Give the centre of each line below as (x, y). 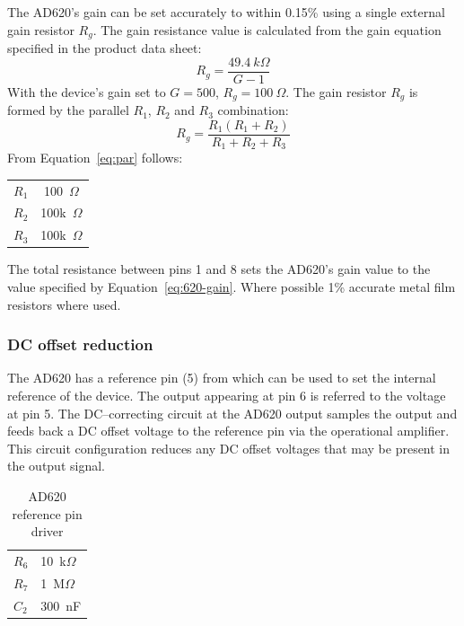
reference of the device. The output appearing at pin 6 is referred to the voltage (227, 395)
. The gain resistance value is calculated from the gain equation (267, 29)
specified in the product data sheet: (105, 48)
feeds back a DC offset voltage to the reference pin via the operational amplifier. (228, 431)
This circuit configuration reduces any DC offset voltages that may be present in (229, 448)
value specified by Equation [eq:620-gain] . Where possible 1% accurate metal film (232, 286)
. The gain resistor (336, 91)
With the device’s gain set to (87, 91)
